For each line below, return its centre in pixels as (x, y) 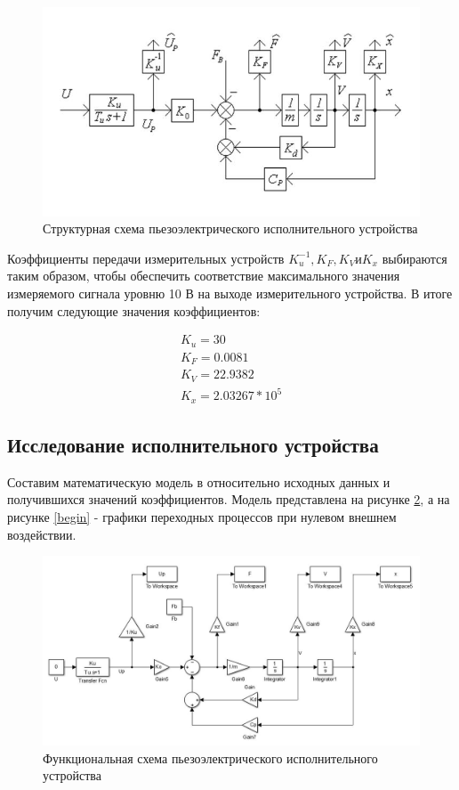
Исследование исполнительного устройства (193, 444)
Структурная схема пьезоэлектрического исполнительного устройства (230, 228)
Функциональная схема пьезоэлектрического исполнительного (210, 757)
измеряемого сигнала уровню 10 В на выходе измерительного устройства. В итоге (230, 293)
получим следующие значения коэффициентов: (134, 310)
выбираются (415, 258)
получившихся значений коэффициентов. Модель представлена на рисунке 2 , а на (229, 499)
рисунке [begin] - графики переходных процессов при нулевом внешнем (202, 516)
